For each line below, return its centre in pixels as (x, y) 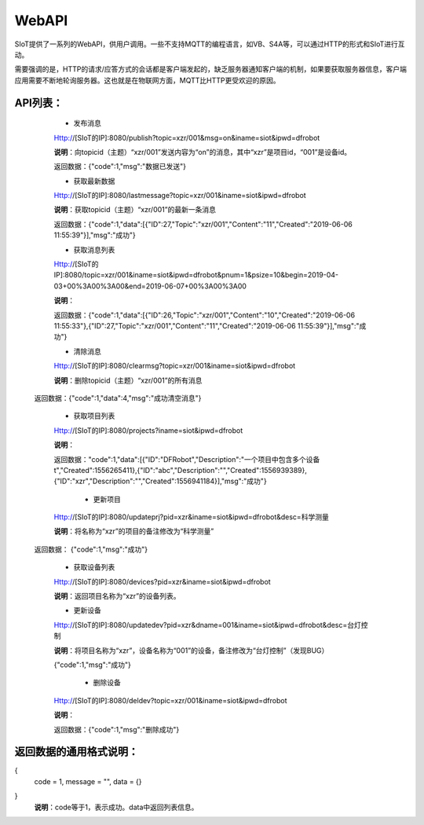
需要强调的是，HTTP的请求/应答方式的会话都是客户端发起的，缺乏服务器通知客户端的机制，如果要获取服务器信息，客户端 (211, 69)
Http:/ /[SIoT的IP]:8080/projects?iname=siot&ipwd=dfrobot (148, 430)
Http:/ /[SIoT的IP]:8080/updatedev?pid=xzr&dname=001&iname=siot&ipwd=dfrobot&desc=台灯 (207, 625)
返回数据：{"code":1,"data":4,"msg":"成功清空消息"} (118, 398)
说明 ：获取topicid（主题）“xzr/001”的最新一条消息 (135, 210)
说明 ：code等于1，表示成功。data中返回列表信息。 (116, 807)
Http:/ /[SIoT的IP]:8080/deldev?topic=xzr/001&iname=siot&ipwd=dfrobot (170, 700)
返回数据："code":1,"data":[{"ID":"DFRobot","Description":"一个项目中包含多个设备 (187, 459)
